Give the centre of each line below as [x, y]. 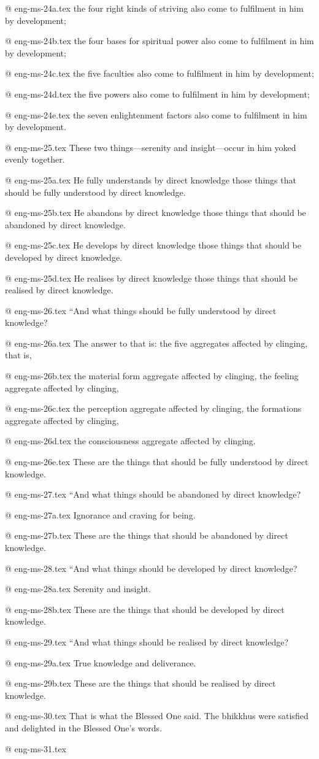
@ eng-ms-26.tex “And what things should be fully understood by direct [141, 310]
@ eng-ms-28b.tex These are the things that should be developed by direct [145, 609]
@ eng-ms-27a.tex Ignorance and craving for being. [100, 514]
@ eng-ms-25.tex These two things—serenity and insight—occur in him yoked [151, 147]
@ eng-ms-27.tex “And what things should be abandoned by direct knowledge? [153, 494]
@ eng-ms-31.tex [36, 748]
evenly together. [35, 159]
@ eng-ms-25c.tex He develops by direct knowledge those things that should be [153, 245]
